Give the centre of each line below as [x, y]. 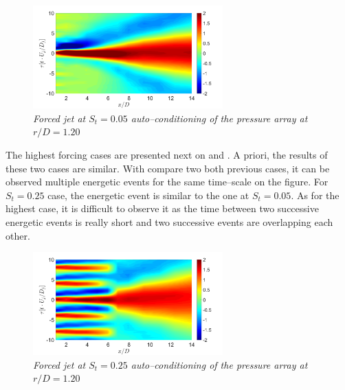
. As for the [315, 195]
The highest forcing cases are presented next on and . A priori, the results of [167, 154]
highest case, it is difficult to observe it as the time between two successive [162, 208]
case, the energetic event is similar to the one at [148, 195]
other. [18, 235]
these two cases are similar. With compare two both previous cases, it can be [168, 168]
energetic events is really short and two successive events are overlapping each [169, 221]
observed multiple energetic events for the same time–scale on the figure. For [167, 182]
